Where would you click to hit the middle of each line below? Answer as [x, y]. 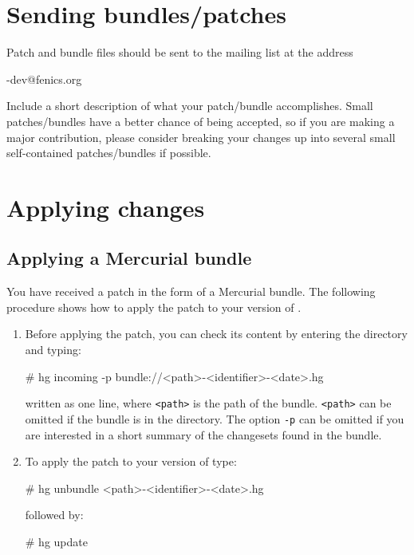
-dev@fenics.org [44, 79]
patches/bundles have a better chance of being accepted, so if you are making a [201, 121]
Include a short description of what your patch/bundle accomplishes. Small [190, 106]
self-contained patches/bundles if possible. [109, 153]
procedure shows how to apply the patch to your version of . [154, 307]
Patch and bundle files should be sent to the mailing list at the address [180, 52]
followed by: [54, 515]
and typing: [53, 350]
